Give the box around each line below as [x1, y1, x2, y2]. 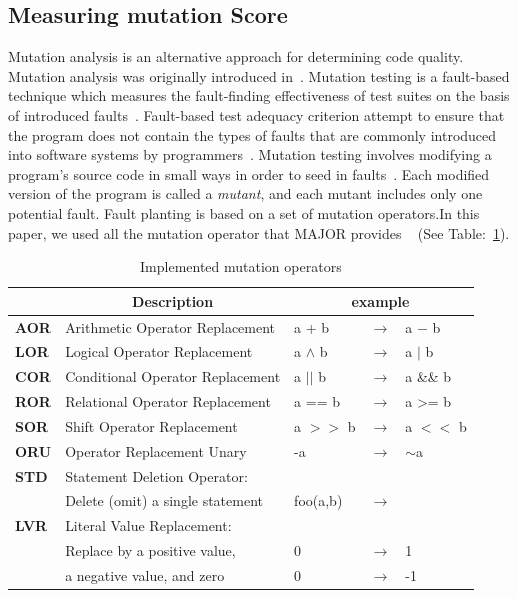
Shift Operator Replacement [65, 415, 238, 436]
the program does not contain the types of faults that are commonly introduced [8, 124, 497, 145]
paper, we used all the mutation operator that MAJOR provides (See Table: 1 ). [8, 222, 510, 243]
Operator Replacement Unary [65, 440, 247, 461]
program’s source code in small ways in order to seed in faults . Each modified [8, 163, 490, 184]
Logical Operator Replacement [65, 341, 253, 362]
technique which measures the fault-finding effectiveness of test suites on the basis [8, 85, 510, 106]
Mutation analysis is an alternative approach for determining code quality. [8, 46, 464, 67]
